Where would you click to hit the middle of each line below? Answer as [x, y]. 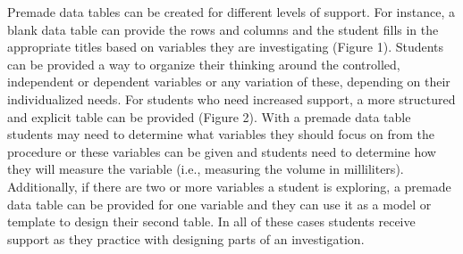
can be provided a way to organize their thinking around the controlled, [204, 64]
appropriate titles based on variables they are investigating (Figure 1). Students [226, 47]
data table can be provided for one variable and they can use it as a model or [219, 204]
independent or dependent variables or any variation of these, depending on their [229, 82]
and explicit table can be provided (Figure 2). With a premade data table [209, 116]
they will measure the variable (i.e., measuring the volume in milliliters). [206, 169]
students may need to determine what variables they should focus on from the [221, 134]
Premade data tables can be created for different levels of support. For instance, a [231, 12]
